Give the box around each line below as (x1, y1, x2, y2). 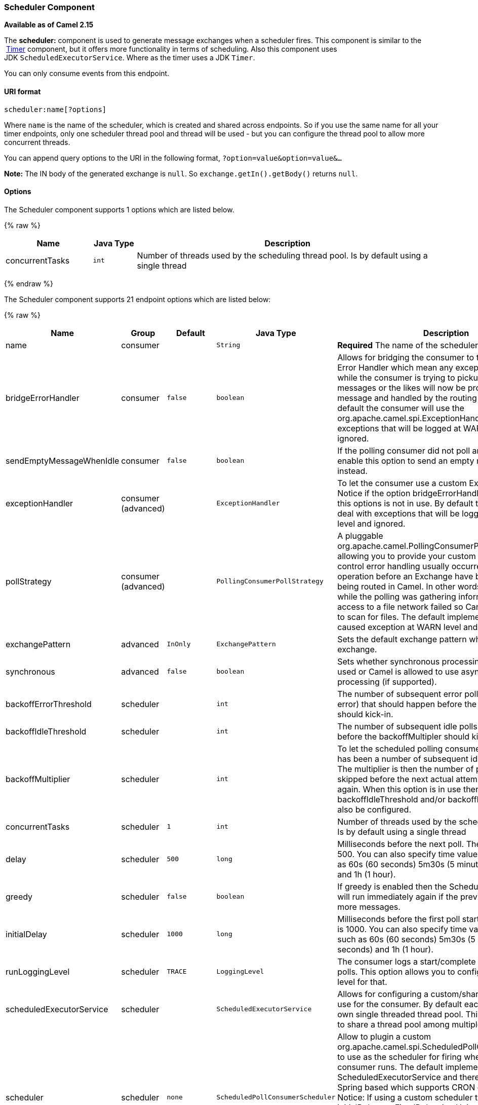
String (216, 341, 241, 349)
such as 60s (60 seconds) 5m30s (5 (337, 934, 475, 944)
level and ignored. (337, 518, 406, 529)
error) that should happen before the (337, 698, 477, 709)
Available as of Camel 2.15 (4, 20, 94, 29)
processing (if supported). (337, 676, 437, 687)
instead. (337, 465, 368, 476)
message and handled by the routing (337, 392, 477, 403)
